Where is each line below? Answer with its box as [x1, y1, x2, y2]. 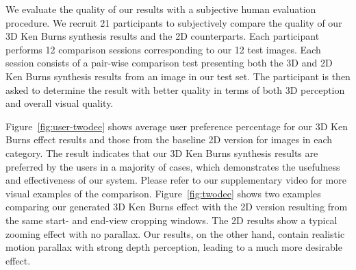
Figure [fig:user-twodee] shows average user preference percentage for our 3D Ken [5, 119, 348, 133]
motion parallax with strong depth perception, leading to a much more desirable [5, 240, 342, 254]
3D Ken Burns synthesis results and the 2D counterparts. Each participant [5, 29, 320, 43]
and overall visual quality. [5, 96, 114, 110]
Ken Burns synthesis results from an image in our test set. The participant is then [5, 69, 351, 83]
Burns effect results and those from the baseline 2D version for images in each [5, 132, 333, 147]
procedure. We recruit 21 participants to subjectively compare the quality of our [5, 15, 342, 29]
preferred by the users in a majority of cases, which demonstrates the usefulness [5, 159, 340, 173]
